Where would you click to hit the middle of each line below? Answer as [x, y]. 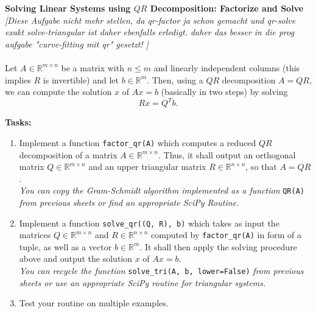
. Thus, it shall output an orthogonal [227, 154]
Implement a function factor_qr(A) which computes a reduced [138, 142]
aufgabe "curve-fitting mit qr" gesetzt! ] [77, 44]
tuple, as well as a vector [65, 246]
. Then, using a [175, 79]
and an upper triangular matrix [147, 167]
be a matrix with [93, 67]
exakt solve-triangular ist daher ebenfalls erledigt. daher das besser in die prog [150, 32]
